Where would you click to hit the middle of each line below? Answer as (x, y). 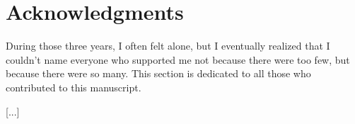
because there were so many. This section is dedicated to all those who (158, 73)
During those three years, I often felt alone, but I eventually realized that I (168, 46)
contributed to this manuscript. (74, 87)
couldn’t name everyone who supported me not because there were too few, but (178, 59)
